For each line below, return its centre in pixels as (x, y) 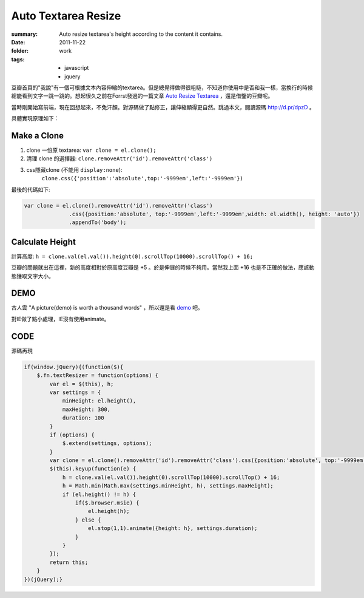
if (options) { (72, 435)
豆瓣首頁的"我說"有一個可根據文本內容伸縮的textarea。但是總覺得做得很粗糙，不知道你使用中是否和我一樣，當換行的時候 (162, 87)
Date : (18, 42)
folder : (20, 51)
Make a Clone (37, 136)
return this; (69, 562)
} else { (88, 520)
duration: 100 (83, 418)
